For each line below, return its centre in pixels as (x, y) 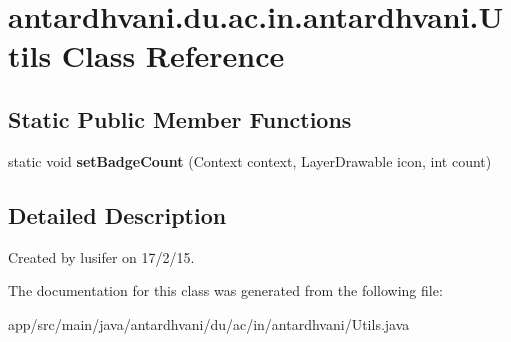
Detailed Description (117, 214)
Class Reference (173, 55)
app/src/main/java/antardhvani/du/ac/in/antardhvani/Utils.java (209, 323)
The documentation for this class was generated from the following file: (225, 290)
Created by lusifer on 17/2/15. (101, 256)
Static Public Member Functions (180, 118)
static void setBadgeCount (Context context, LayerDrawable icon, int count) (250, 160)
